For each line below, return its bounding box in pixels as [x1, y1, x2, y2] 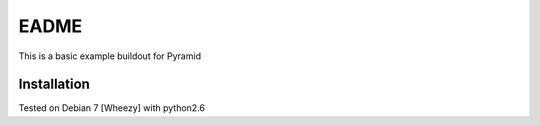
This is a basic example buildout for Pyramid [18, 50, 202, 62]
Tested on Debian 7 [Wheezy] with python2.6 [18, 102, 205, 114]
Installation [18, 76, 90, 93]
